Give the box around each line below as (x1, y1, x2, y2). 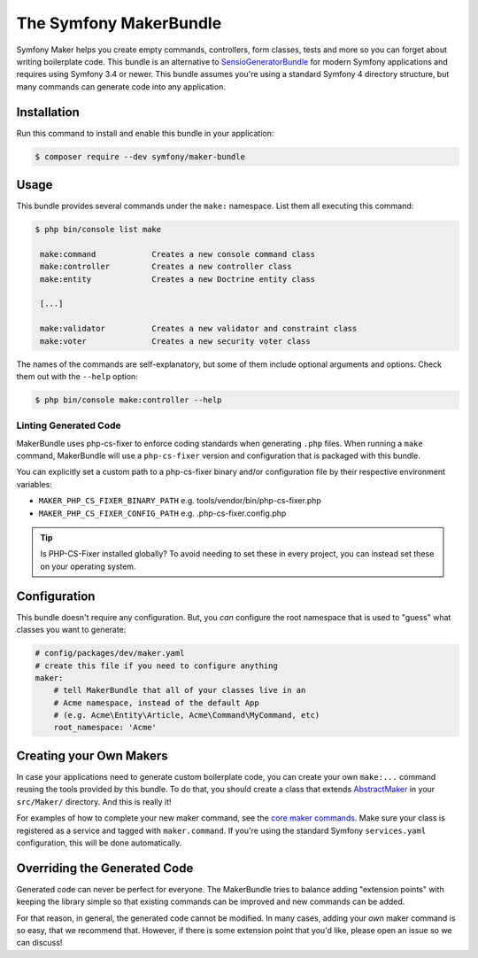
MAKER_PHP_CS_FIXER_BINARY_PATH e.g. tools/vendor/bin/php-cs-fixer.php (38, 495, 322, 506)
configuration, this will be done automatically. (16, 837, 182, 848)
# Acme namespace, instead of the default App (53, 697, 260, 708)
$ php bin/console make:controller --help (35, 394, 222, 405)
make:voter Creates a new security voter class (40, 336, 311, 346)
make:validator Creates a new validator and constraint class (40, 323, 358, 334)
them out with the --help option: (16, 370, 139, 381)
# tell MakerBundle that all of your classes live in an (53, 685, 306, 696)
